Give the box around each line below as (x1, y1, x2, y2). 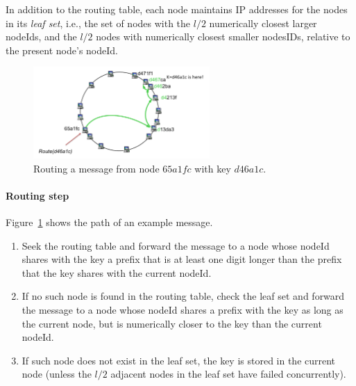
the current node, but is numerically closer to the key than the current (22, 316, 322, 330)
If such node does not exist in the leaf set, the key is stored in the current (22, 353, 336, 367)
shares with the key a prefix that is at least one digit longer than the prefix (22, 252, 342, 266)
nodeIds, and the (6, 29, 77, 44)
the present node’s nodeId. (6, 42, 118, 57)
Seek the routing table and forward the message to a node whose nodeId (22, 238, 330, 252)
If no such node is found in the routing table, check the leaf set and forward (22, 289, 345, 303)
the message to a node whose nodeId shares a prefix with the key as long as (22, 302, 344, 316)
